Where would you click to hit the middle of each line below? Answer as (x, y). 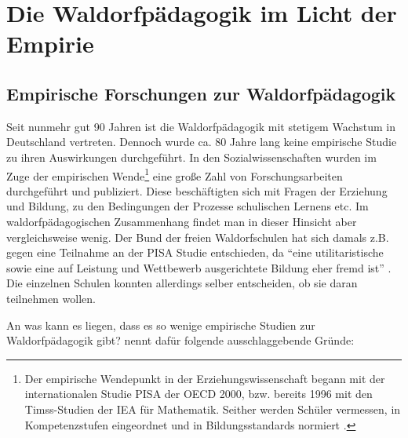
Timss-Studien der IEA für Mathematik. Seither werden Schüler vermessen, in (213, 409)
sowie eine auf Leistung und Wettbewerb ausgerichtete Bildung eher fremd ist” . (199, 267)
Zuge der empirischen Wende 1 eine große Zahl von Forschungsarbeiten (175, 174)
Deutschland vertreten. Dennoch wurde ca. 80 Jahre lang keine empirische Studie (202, 142)
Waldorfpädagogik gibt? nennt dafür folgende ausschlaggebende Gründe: (180, 340)
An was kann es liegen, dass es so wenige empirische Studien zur (161, 325)
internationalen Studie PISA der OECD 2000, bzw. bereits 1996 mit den (199, 394)
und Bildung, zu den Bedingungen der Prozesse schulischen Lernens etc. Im (188, 206)
